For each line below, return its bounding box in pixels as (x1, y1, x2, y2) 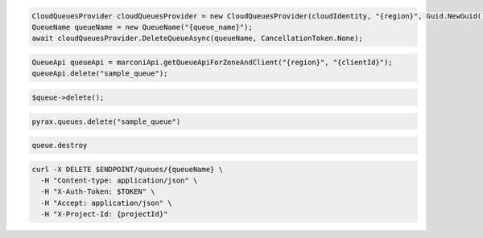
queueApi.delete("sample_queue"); (31, 69, 168, 78)
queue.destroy (31, 141, 88, 150)
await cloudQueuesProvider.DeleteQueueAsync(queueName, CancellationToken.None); (31, 34, 364, 43)
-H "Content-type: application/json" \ (40, 176, 198, 185)
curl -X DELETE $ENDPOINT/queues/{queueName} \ (31, 165, 223, 174)
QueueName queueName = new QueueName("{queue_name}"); (31, 23, 253, 31)
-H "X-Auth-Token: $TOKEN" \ (40, 187, 156, 196)
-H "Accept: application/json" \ (40, 198, 172, 207)
